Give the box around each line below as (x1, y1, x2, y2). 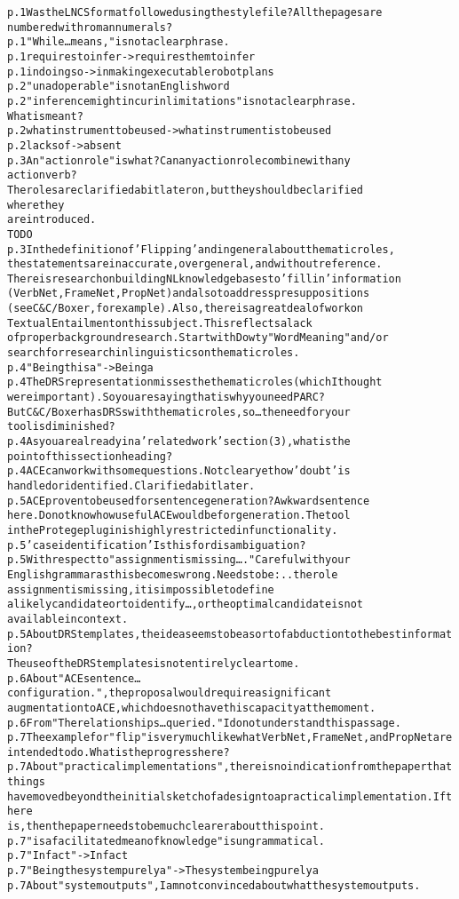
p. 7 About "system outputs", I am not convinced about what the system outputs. (7, 879, 421, 892)
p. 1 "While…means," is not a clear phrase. (7, 36, 230, 49)
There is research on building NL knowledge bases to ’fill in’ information (7, 272, 401, 285)
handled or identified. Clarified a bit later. (7, 480, 256, 492)
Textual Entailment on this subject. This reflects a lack (7, 316, 313, 330)
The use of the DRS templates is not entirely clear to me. (7, 656, 300, 670)
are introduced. (7, 213, 97, 227)
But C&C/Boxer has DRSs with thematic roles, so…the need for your (7, 405, 351, 418)
